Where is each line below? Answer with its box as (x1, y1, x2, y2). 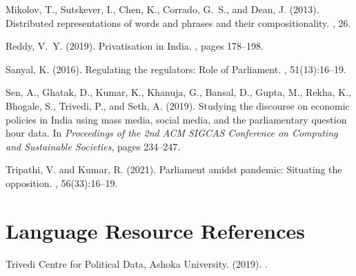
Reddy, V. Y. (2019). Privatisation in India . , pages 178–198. (6, 39, 264, 53)
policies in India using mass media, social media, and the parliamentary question (6, 112, 347, 126)
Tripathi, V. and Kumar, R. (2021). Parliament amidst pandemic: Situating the (6, 162, 342, 177)
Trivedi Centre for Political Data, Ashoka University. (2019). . (6, 256, 268, 270)
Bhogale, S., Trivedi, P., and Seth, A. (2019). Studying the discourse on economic (6, 98, 350, 112)
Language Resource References (6, 216, 306, 244)
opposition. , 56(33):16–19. (6, 175, 118, 190)
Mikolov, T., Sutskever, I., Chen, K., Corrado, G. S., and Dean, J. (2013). (6, 2, 319, 16)
